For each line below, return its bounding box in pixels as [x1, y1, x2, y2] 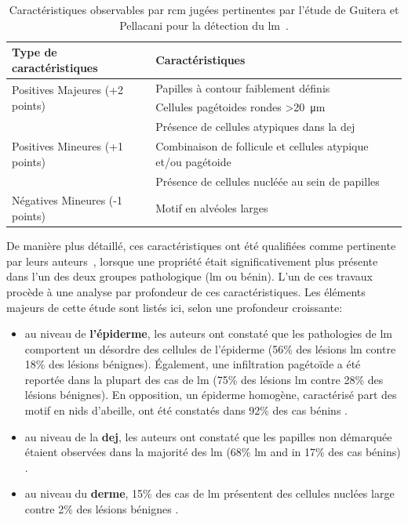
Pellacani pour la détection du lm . [119, 16, 289, 33]
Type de [12, 44, 57, 60]
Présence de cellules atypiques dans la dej [155, 118, 355, 135]
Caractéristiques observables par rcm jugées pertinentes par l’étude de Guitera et [9, 2, 399, 17]
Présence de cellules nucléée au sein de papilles [155, 172, 380, 189]
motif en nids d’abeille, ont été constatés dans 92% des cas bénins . [24, 402, 348, 419]
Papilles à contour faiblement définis [155, 79, 330, 96]
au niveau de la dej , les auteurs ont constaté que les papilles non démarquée [24, 428, 392, 444]
